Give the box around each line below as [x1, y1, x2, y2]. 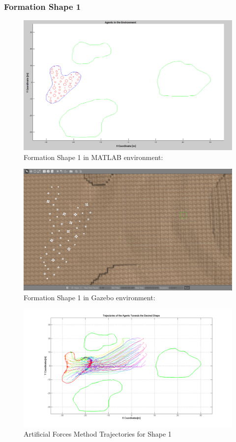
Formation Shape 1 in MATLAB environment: [24, 152, 163, 162]
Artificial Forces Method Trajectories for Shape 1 [24, 429, 172, 439]
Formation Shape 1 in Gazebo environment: [24, 292, 155, 302]
